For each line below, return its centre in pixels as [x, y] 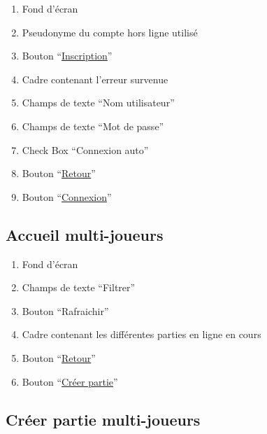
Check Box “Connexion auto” [85, 149]
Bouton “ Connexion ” [67, 196]
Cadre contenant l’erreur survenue [95, 79]
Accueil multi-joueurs [85, 234]
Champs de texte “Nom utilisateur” [98, 103]
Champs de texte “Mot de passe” [93, 126]
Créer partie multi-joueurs [103, 419]
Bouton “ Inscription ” [67, 56]
